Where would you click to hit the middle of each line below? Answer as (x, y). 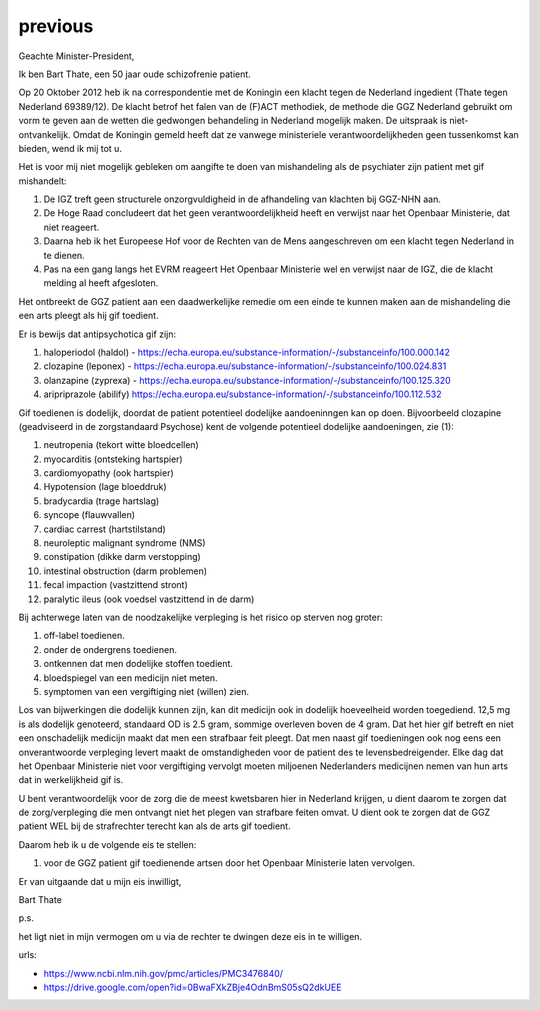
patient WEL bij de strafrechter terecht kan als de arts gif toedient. (154, 826)
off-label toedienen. (84, 636)
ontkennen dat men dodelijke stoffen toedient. (138, 664)
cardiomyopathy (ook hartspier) (108, 473)
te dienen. (64, 255)
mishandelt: (42, 181)
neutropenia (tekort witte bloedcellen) (121, 445)
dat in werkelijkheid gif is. (71, 780)
